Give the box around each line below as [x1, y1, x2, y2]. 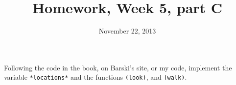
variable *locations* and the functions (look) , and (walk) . [4, 72, 187, 82]
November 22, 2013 [98, 26, 156, 36]
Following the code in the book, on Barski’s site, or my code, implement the [4, 62, 232, 72]
